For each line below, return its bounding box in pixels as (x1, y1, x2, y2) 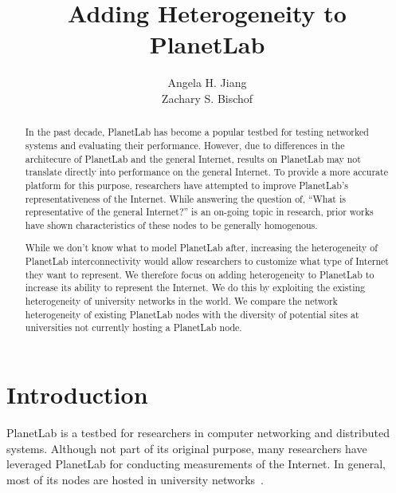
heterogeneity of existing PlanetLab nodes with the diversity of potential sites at (25, 307, 359, 321)
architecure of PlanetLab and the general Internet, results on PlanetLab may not (25, 152, 361, 165)
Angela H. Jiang (167, 74, 247, 91)
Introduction (6, 378, 148, 411)
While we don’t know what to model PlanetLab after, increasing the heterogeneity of (25, 241, 378, 254)
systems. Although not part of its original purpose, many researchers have (6, 440, 367, 456)
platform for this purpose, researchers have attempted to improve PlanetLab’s (25, 178, 348, 191)
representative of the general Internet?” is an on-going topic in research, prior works (25, 205, 374, 219)
